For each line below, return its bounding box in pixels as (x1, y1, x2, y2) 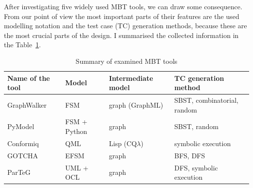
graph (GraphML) (108, 99, 163, 110)
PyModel (7, 121, 35, 132)
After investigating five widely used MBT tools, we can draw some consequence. (4, 1, 242, 11)
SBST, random (174, 121, 219, 132)
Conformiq (7, 138, 39, 148)
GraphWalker (7, 99, 47, 110)
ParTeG (7, 167, 31, 177)
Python (65, 126, 88, 136)
